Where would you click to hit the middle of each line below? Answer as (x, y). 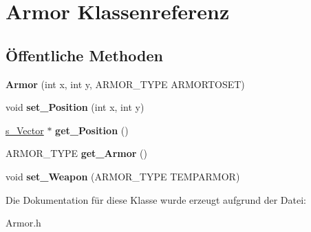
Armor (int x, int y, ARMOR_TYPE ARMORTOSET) (125, 84)
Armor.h (23, 223)
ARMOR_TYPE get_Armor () (77, 153)
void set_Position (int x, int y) (75, 107)
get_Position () (92, 130)
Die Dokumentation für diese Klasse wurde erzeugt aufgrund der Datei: (156, 199)
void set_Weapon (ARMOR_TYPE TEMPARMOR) (123, 176)
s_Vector (25, 130)
